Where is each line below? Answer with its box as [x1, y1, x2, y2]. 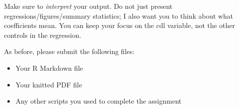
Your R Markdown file [15, 62, 83, 73]
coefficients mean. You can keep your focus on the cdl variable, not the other [4, 20, 235, 30]
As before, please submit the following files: [4, 46, 135, 56]
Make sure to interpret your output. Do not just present [4, 1, 173, 11]
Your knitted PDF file [15, 79, 82, 89]
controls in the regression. [4, 29, 82, 40]
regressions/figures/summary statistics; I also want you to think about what [4, 10, 233, 21]
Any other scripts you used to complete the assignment [15, 96, 181, 106]
